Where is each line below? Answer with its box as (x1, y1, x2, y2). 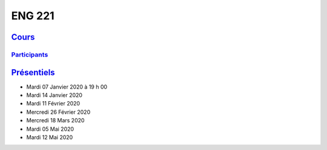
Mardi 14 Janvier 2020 (26, 92, 83, 99)
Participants (11, 50, 48, 58)
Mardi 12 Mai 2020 (26, 133, 73, 141)
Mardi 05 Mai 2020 (26, 125, 74, 133)
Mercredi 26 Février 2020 (26, 108, 91, 116)
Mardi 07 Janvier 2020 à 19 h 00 (26, 83, 108, 90)
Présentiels (11, 67, 55, 78)
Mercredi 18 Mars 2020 (26, 117, 85, 124)
